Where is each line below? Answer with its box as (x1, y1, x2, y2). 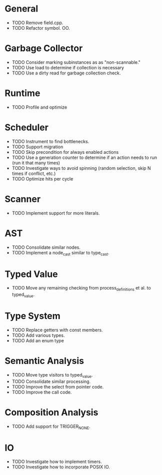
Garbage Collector (4, 43, 83, 54)
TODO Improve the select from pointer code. (11, 384, 104, 390)
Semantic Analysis (4, 355, 84, 367)
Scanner (4, 193, 41, 205)
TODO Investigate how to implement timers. (11, 458, 102, 465)
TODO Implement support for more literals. (11, 210, 100, 216)
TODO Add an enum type (11, 337, 64, 343)
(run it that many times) (11, 159, 60, 166)
